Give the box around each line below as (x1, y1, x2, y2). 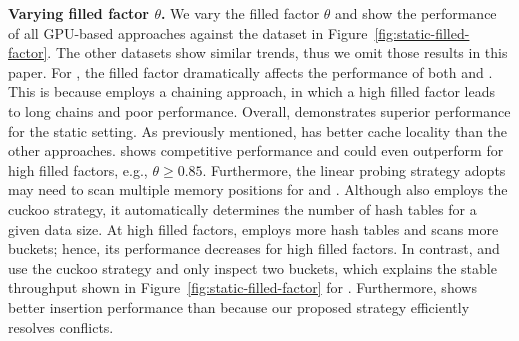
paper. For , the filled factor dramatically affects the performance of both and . (8, 61, 493, 82)
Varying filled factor (8, 3, 150, 23)
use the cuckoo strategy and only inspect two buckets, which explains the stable (8, 257, 497, 278)
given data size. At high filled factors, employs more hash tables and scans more (8, 218, 499, 239)
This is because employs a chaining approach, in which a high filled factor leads (8, 81, 495, 102)
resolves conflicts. (8, 316, 114, 337)
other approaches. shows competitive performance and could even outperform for (8, 140, 504, 161)
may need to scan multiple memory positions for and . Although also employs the (8, 179, 508, 200)
